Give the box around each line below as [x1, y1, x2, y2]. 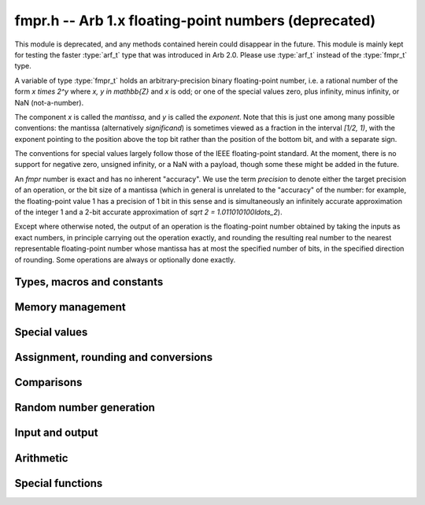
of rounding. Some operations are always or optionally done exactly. [14, 254, 236, 264]
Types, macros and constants [14, 276, 164, 289]
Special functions [14, 477, 103, 490]
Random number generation [14, 401, 155, 414]
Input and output [14, 426, 98, 440]
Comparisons [14, 376, 83, 389]
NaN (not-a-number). [14, 98, 84, 107]
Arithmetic [14, 451, 68, 465]
